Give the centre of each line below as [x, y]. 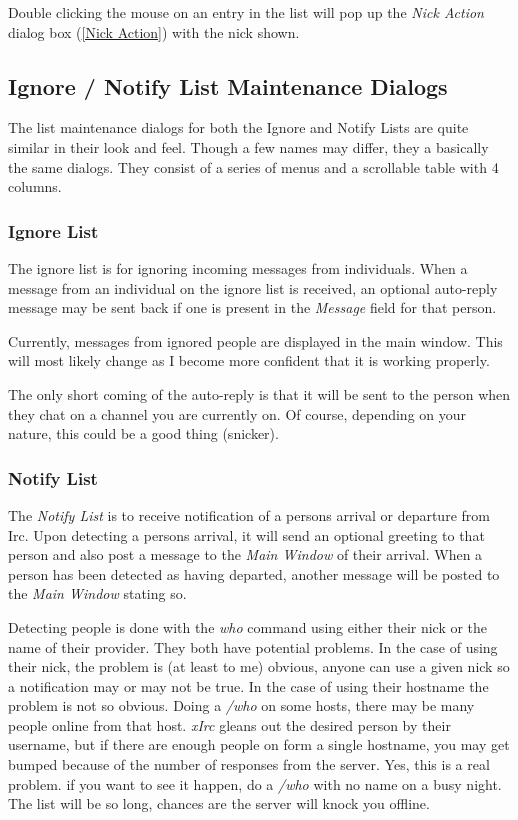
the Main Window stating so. [97, 593]
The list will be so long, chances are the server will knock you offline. [219, 803]
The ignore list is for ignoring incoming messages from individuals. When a [238, 267]
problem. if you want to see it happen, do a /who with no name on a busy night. [255, 783]
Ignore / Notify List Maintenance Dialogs [228, 85]
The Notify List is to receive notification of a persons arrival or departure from [249, 514]
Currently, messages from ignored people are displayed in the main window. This [255, 340]
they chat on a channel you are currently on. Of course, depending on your [237, 413]
